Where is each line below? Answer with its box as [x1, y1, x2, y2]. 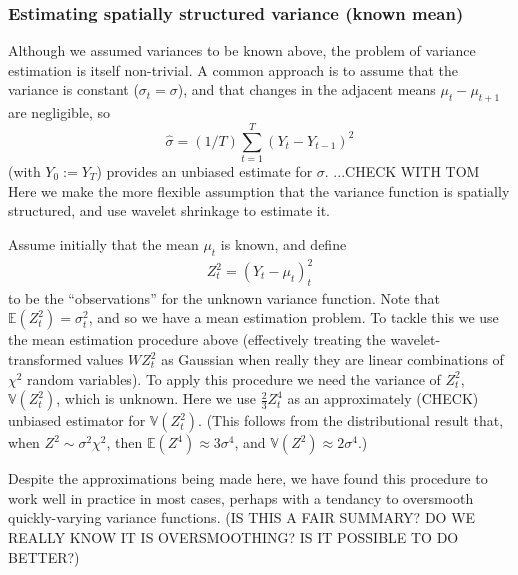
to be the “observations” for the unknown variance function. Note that [8, 287, 440, 308]
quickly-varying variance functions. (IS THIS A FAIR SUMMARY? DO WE [8, 507, 476, 528]
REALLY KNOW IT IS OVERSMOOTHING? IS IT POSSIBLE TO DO [8, 526, 459, 547]
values [86, 349, 124, 370]
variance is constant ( [8, 79, 139, 100]
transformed [8, 349, 82, 370]
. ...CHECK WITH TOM [324, 160, 480, 181]
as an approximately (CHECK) [287, 388, 479, 409]
